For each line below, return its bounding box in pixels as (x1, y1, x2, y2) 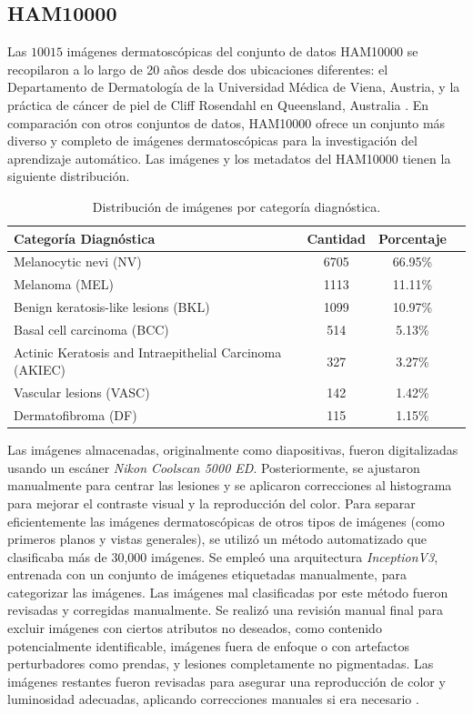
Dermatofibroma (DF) (14, 406, 137, 425)
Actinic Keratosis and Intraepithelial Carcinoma (14, 342, 282, 361)
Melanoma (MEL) (14, 275, 115, 294)
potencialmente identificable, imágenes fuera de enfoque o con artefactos (7, 636, 409, 655)
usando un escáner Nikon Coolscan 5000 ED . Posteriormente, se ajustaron (7, 458, 420, 477)
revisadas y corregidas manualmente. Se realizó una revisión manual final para (7, 600, 443, 619)
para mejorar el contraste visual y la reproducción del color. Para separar (7, 493, 416, 512)
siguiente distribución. (7, 166, 130, 186)
